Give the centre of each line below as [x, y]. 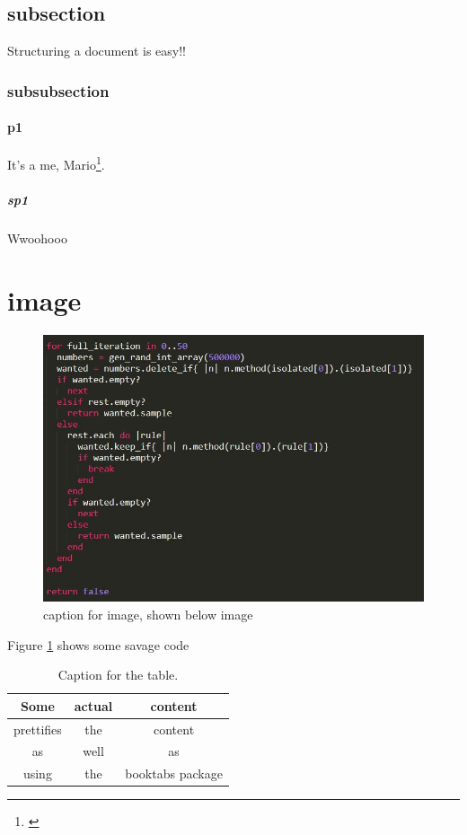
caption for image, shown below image [148, 614]
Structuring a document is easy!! [97, 51]
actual [93, 705]
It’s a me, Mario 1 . [56, 163]
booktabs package [174, 773]
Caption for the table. [118, 675]
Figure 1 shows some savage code [98, 644]
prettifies [38, 729]
